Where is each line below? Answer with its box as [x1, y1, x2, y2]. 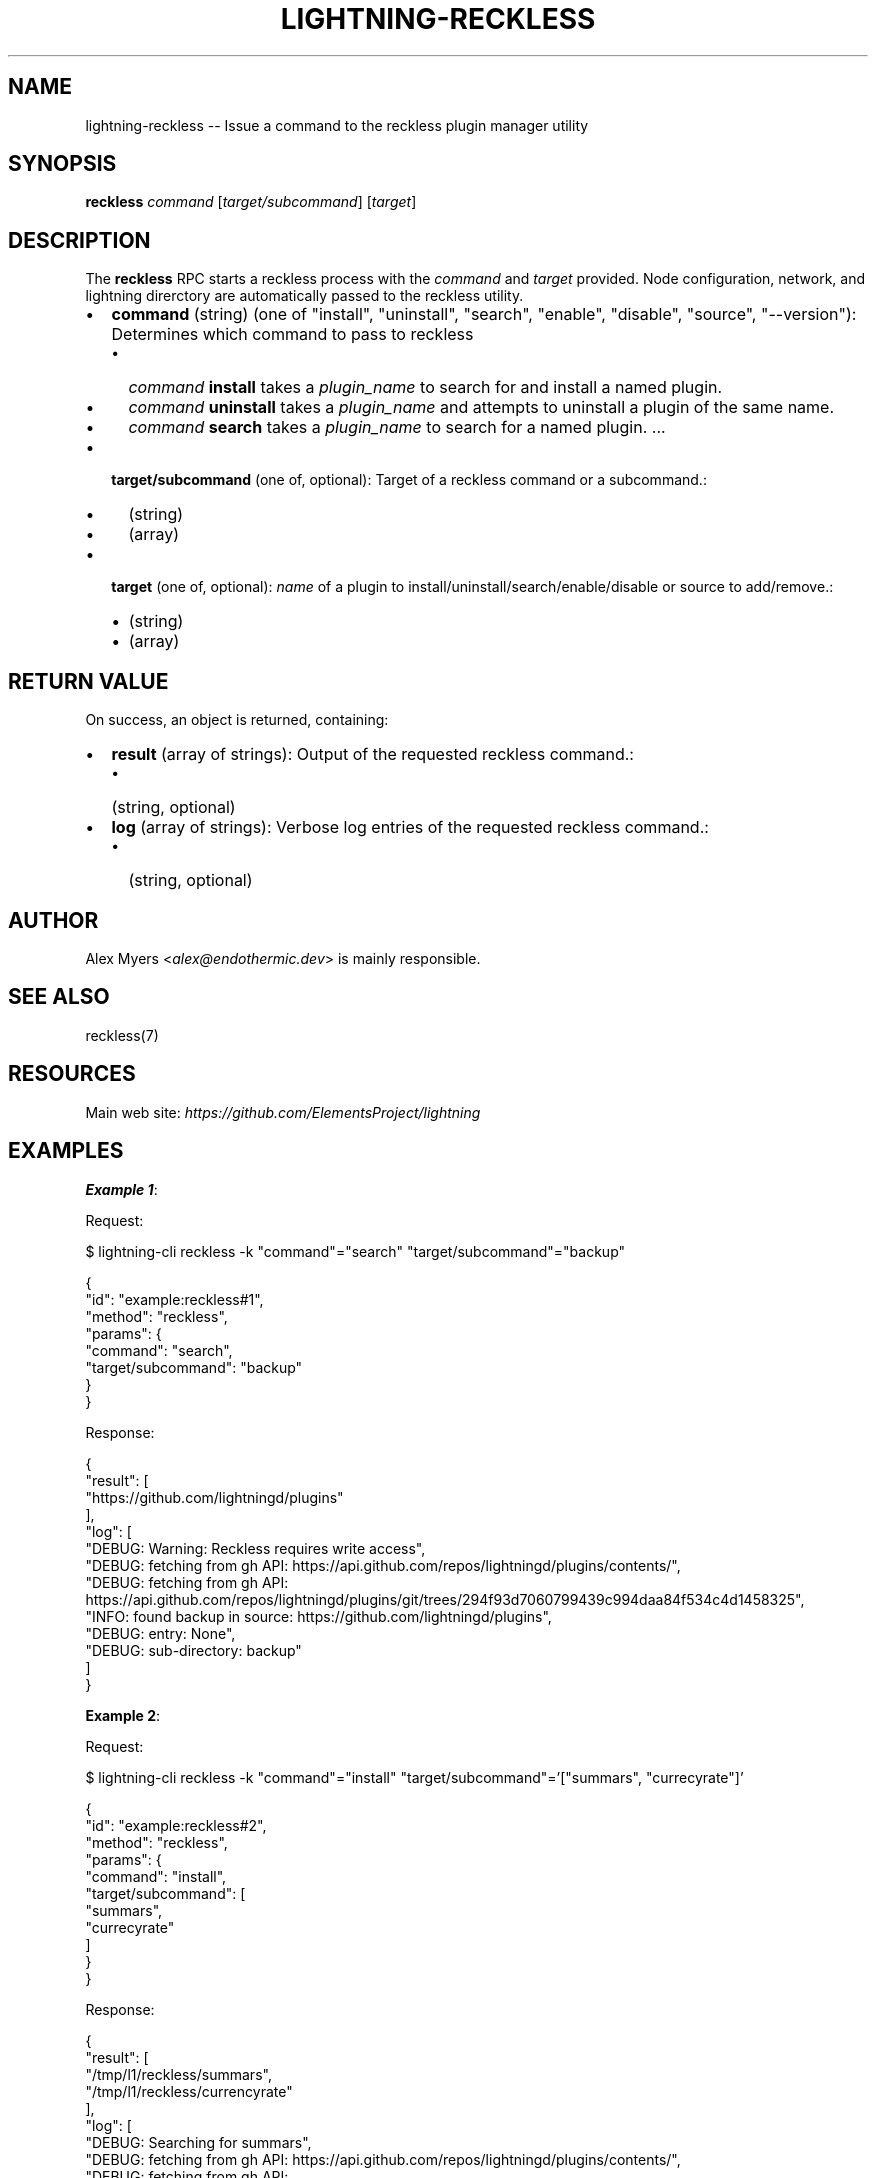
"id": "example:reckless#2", [85, 1816, 267, 1834]
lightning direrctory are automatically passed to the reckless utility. [85, 287, 524, 305]
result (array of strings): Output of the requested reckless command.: [111, 744, 634, 765]
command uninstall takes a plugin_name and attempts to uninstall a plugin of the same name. [128, 397, 835, 418]
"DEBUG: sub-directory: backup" [85, 1641, 302, 1659]
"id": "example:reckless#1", [85, 1290, 264, 1308]
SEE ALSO [8, 984, 110, 1010]
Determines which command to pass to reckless [111, 324, 474, 345]
